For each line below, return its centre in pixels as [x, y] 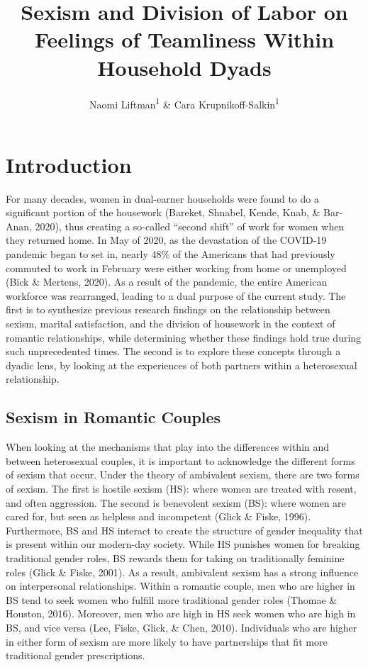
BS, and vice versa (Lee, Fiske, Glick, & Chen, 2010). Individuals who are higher [182, 627]
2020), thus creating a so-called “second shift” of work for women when [190, 226]
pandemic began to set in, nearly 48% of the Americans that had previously [171, 254]
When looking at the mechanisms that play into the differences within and [168, 447]
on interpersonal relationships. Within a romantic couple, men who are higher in [180, 586]
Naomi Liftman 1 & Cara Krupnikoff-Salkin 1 [184, 103]
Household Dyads [184, 67]
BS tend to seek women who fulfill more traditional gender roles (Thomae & [172, 599]
